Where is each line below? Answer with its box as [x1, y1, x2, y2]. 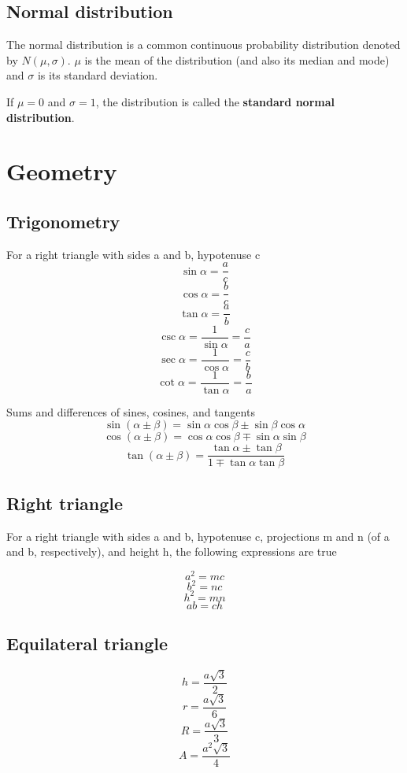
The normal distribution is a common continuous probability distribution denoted [6, 36, 401, 53]
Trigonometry [6, 209, 120, 233]
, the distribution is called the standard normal [95, 93, 335, 109]
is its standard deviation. [37, 67, 158, 83]
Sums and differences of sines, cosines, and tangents [6, 403, 255, 420]
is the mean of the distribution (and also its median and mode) [84, 51, 390, 68]
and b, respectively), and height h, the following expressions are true [6, 543, 337, 560]
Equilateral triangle [6, 631, 168, 656]
